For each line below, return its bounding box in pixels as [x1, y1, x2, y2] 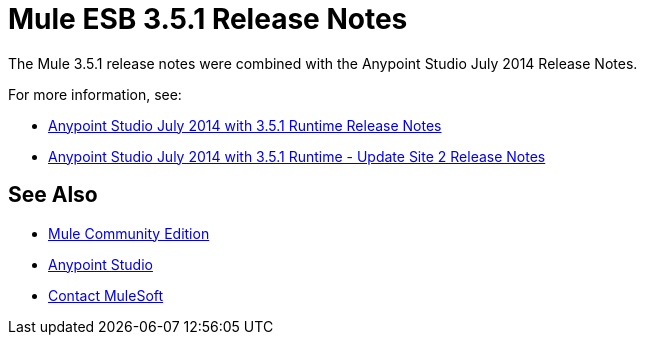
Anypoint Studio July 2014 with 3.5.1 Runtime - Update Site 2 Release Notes [48, 147, 546, 165]
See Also [8, 182, 98, 208]
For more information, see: [8, 85, 182, 103]
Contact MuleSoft [48, 286, 164, 304]
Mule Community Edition [48, 224, 210, 242]
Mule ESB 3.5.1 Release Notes [8, 2, 408, 36]
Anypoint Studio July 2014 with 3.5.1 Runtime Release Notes [48, 116, 442, 134]
